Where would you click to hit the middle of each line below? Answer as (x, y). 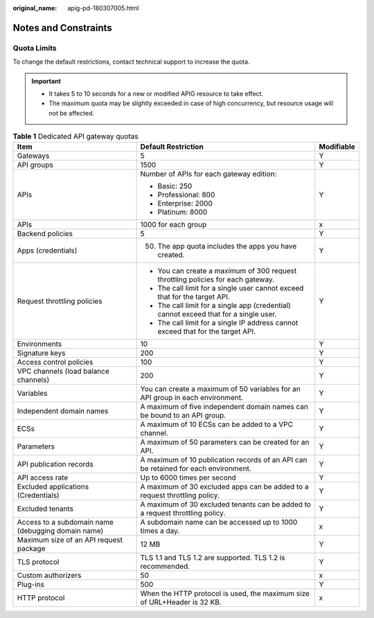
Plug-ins (31, 585)
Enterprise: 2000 (185, 203)
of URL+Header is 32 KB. (181, 602)
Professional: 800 (186, 195)
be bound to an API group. (183, 415)
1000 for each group (173, 225)
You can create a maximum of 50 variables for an (221, 389)
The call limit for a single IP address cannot (228, 323)
